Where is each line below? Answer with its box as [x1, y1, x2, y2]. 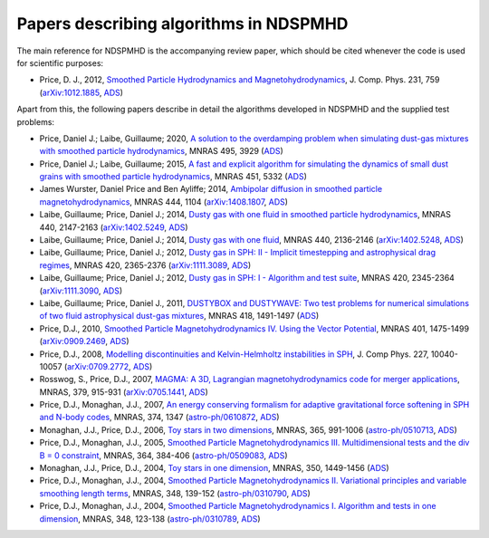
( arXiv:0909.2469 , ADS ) [39, 336, 130, 347]
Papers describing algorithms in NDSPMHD [16, 14, 349, 34]
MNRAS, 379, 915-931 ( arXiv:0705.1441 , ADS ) [39, 386, 208, 398]
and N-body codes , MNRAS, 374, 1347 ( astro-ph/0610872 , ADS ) [39, 412, 280, 423]
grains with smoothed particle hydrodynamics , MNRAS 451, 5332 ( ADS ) [39, 171, 308, 182]
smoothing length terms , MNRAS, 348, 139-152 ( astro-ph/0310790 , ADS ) [39, 487, 312, 498]
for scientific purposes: [16, 57, 104, 68]
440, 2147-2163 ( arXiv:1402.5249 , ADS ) [39, 222, 189, 233]
